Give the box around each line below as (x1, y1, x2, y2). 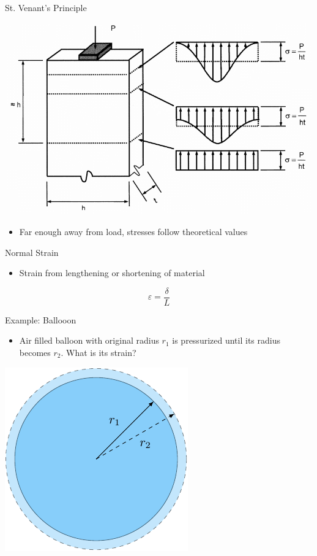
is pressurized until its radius (172, 334, 280, 347)
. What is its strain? (61, 346, 136, 359)
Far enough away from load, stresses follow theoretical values (19, 225, 248, 237)
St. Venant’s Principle (5, 1, 87, 14)
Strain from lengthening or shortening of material (19, 266, 205, 279)
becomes (19, 346, 51, 359)
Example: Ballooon (5, 313, 76, 326)
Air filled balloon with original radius (19, 334, 159, 347)
